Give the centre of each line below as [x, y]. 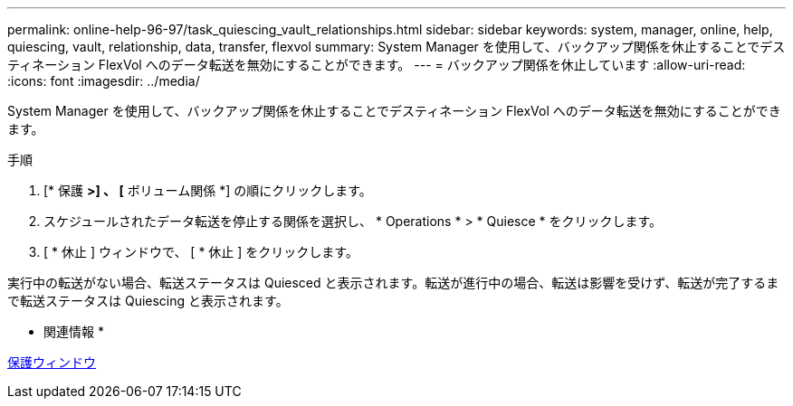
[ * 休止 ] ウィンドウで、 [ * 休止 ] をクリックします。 [201, 252]
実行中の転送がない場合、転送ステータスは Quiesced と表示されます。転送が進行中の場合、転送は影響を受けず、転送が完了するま [393, 283]
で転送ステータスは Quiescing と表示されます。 [148, 301]
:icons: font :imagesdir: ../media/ [104, 81]
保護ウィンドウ [52, 362]
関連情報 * [74, 331]
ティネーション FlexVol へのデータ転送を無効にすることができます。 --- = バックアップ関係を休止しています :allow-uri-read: [377, 65]
